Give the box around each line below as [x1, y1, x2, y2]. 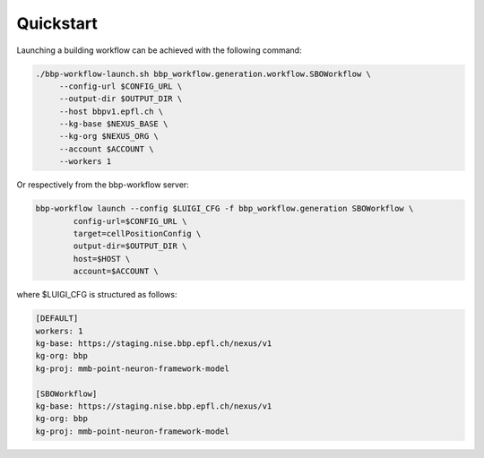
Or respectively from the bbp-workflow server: [16, 179, 190, 190]
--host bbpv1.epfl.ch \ [58, 106, 164, 117]
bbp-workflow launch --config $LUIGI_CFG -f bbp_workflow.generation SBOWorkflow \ [35, 203, 414, 214]
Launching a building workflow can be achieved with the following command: [16, 45, 302, 56]
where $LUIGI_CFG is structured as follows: [16, 289, 177, 300]
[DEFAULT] [35, 314, 79, 324]
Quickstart [16, 13, 99, 33]
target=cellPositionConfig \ [73, 229, 202, 239]
